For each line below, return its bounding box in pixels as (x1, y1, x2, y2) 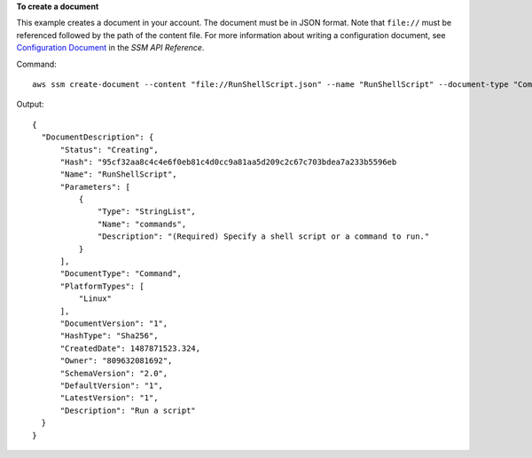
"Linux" (78, 294, 113, 304)
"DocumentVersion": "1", (59, 318, 168, 328)
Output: (16, 99, 44, 110)
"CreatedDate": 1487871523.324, (59, 343, 201, 353)
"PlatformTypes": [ (59, 280, 145, 291)
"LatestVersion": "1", (59, 393, 159, 403)
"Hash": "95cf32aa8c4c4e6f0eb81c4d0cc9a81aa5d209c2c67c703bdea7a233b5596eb (59, 156, 397, 167)
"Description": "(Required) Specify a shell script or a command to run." (98, 232, 430, 241)
